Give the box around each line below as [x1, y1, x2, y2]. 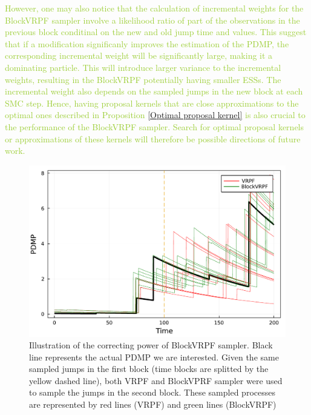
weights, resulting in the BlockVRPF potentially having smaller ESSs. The [5, 73, 281, 85]
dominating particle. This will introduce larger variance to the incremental [5, 61, 281, 73]
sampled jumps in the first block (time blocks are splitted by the [29, 362, 269, 375]
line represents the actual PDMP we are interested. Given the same [29, 350, 279, 363]
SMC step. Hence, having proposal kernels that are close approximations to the [5, 96, 299, 109]
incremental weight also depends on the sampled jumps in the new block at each [5, 85, 303, 98]
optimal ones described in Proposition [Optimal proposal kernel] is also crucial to [5, 108, 306, 121]
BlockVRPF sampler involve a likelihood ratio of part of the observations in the [5, 13, 300, 26]
